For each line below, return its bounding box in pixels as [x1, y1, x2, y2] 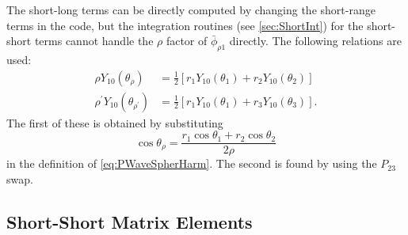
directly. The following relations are [229, 32, 402, 49]
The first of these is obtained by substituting [6, 114, 223, 131]
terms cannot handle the [34, 32, 154, 49]
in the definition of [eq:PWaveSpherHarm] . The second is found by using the [6, 155, 377, 172]
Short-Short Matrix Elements [6, 209, 253, 233]
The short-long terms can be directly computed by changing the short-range [6, 2, 376, 17]
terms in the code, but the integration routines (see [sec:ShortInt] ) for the [6, 17, 364, 33]
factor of [166, 32, 208, 49]
